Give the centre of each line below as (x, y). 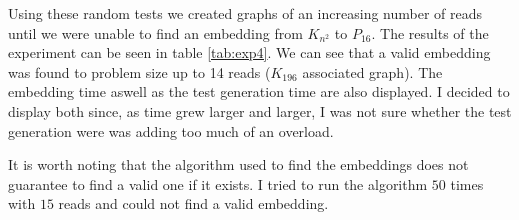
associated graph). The (372, 71)
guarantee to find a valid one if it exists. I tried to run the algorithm (218, 183)
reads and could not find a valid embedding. (193, 203)
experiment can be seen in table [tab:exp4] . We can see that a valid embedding (249, 52)
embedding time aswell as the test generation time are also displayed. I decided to (259, 91)
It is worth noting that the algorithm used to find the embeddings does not (238, 164)
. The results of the (430, 32)
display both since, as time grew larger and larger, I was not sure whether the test (260, 110)
